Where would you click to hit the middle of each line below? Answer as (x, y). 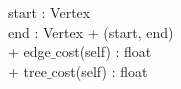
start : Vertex (49, 12)
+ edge (29, 51)
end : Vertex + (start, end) (91, 31)
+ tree (27, 70)
